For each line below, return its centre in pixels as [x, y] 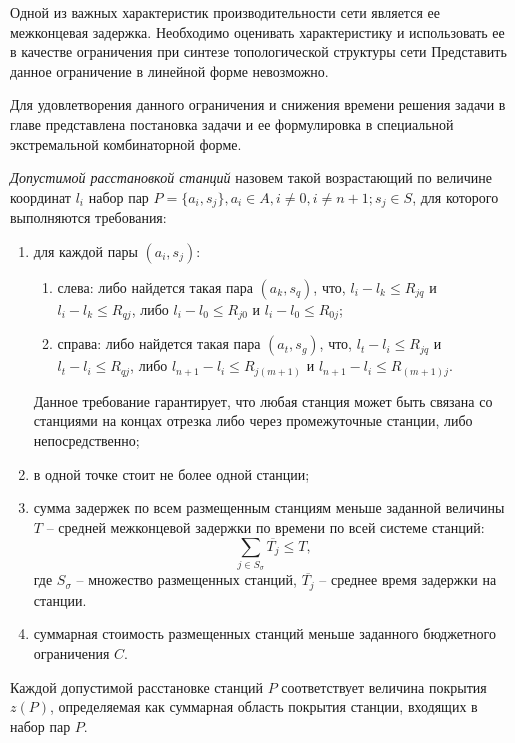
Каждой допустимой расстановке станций [137, 686]
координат [40, 196]
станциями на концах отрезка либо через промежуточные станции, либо [253, 420]
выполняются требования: [88, 217]
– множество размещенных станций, [186, 579]
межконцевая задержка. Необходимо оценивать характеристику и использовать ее [257, 31]
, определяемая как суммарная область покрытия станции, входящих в [263, 706]
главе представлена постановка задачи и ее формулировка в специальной [232, 123]
